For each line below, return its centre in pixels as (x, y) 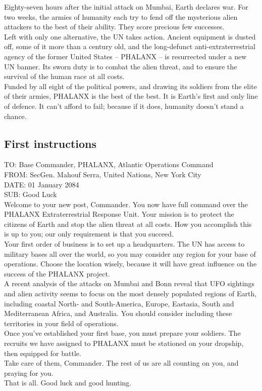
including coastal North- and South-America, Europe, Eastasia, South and (119, 303)
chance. (15, 116)
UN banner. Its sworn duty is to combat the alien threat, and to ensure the (121, 66)
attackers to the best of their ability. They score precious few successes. (114, 27)
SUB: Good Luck (31, 194)
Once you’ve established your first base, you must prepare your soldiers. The (122, 333)
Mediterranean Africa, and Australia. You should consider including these (118, 313)
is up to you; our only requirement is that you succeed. (89, 234)
